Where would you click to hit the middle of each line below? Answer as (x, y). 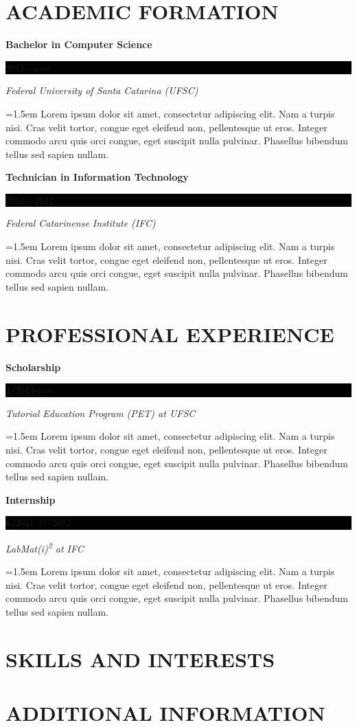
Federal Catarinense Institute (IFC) (81, 223)
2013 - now (28, 67)
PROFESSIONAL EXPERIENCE (170, 334)
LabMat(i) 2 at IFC (45, 547)
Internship (31, 499)
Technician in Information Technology (97, 177)
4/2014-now (30, 390)
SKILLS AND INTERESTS (140, 659)
